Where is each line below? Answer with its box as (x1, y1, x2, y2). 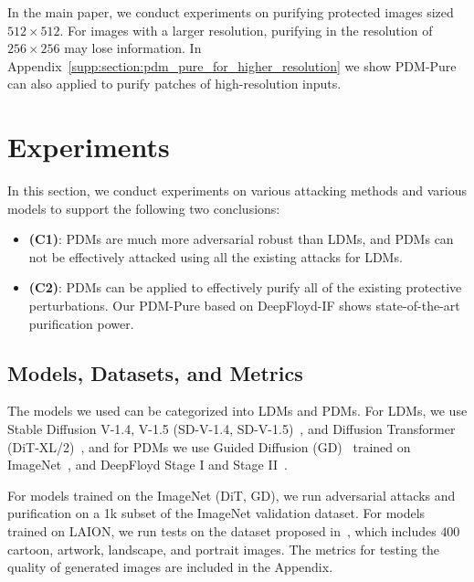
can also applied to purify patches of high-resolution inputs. (7, 74, 342, 93)
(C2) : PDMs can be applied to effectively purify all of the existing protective (28, 278, 462, 297)
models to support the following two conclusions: (7, 198, 280, 217)
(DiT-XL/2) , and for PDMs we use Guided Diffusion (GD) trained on (7, 437, 411, 456)
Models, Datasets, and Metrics (7, 358, 303, 386)
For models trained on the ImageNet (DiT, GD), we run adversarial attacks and (7, 485, 456, 504)
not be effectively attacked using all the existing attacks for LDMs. (28, 247, 403, 266)
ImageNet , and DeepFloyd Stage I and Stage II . (7, 455, 288, 474)
